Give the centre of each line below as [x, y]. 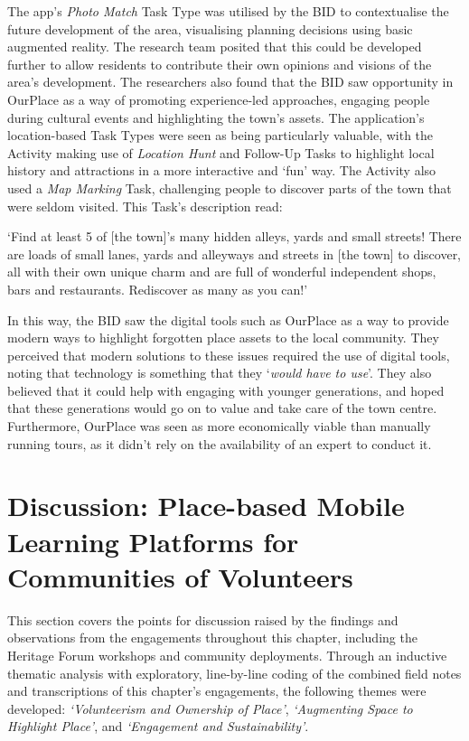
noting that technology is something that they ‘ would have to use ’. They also [220, 373]
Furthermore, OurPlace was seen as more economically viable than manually [219, 426]
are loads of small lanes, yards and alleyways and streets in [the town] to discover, [234, 253]
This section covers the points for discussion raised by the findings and [203, 619]
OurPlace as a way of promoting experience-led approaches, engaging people [219, 99]
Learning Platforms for [153, 541]
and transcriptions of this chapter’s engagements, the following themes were [217, 691]
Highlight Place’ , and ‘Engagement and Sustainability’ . [158, 726]
